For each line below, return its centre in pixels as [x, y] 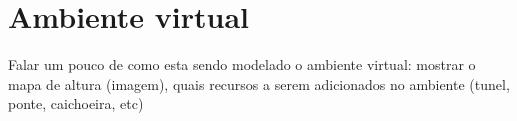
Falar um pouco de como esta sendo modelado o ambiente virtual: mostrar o [242, 64]
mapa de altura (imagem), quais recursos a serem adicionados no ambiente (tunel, [259, 83]
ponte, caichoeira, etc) [76, 103]
